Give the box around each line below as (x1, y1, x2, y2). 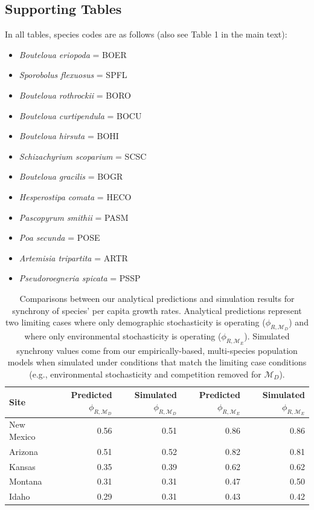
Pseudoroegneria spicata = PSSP (19, 272, 141, 284)
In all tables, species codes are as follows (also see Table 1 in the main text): (5, 28, 287, 41)
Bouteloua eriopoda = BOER (19, 48, 127, 60)
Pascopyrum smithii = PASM (19, 211, 129, 223)
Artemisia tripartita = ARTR (19, 251, 128, 264)
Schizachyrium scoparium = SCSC (19, 149, 147, 162)
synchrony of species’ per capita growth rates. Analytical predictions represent (12, 304, 302, 316)
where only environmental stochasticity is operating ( (24, 330, 222, 342)
